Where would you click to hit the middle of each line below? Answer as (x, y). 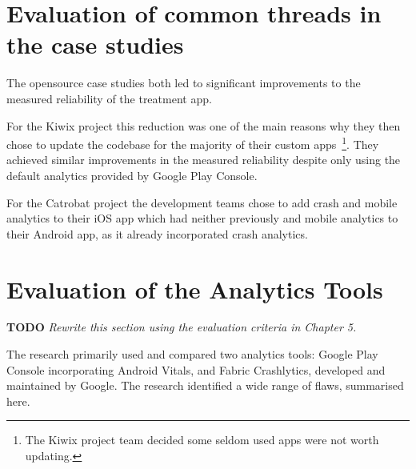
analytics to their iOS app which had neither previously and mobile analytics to (202, 218)
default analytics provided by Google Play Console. (132, 175)
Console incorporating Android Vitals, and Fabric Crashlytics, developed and (196, 369)
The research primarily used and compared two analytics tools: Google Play (192, 354)
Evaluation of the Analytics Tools (195, 289)
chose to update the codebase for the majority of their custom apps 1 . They (193, 143)
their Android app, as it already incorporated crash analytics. (157, 233)
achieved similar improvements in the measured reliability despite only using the (204, 160)
